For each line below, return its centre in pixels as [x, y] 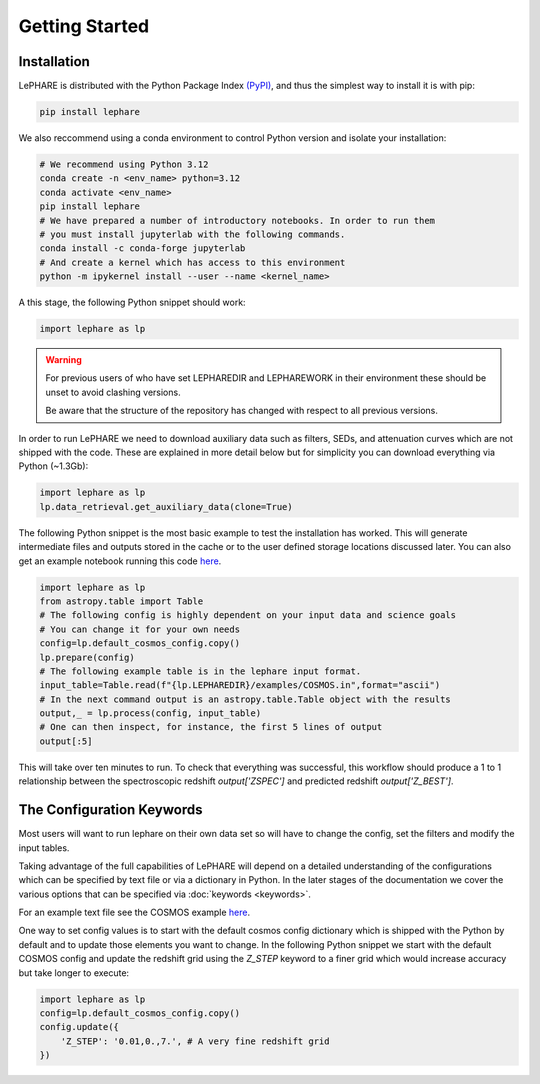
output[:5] [66, 741]
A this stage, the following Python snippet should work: [132, 302]
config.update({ [79, 1027]
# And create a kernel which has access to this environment [192, 262]
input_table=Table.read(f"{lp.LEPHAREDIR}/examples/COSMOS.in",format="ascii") [240, 685]
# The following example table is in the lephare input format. [200, 671]
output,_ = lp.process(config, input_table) [150, 713]
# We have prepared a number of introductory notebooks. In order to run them [237, 220]
